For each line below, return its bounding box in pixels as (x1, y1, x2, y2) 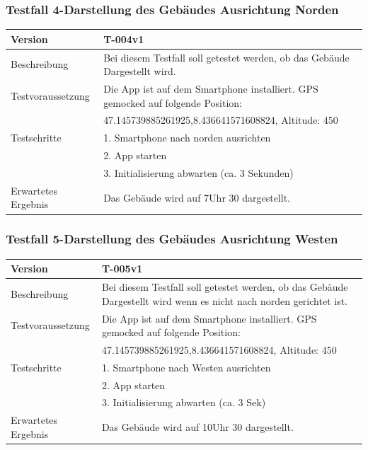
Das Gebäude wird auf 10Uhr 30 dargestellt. (101, 420, 294, 434)
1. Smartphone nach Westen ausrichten (101, 359, 271, 374)
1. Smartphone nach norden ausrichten (103, 130, 271, 145)
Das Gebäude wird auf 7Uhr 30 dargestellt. (103, 190, 290, 204)
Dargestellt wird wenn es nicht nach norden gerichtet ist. (101, 293, 347, 308)
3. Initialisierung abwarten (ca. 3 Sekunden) (103, 165, 294, 180)
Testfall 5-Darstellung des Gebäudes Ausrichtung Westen (6, 230, 338, 248)
